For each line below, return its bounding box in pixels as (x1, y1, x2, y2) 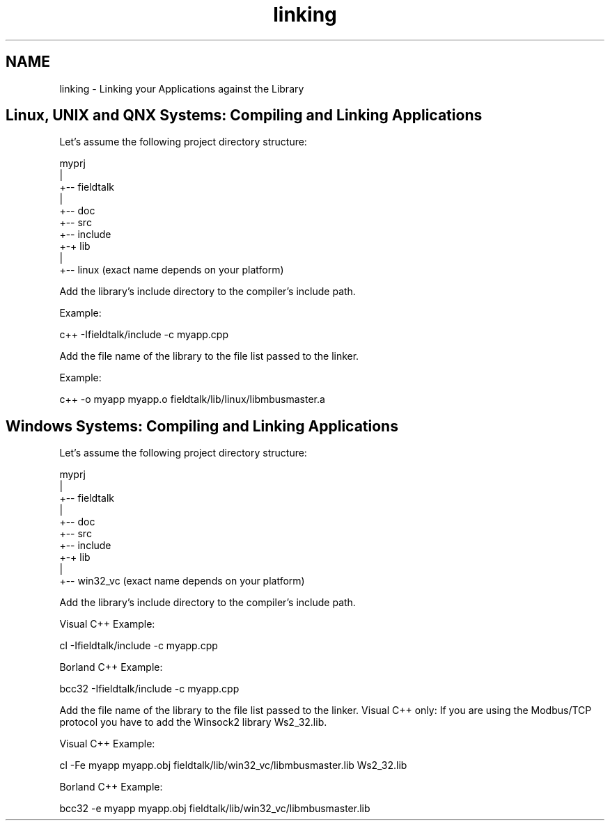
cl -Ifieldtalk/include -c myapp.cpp (59, 640, 218, 652)
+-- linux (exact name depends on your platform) (59, 264, 284, 276)
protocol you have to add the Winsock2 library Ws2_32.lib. (59, 716, 327, 729)
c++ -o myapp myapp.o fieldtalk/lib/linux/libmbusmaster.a (59, 393, 325, 406)
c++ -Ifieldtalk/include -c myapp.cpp (59, 328, 228, 341)
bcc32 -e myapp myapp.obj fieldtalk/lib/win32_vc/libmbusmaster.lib (59, 802, 370, 815)
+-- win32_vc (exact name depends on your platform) (59, 575, 305, 587)
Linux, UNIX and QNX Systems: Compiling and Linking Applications (6, 106, 483, 125)
